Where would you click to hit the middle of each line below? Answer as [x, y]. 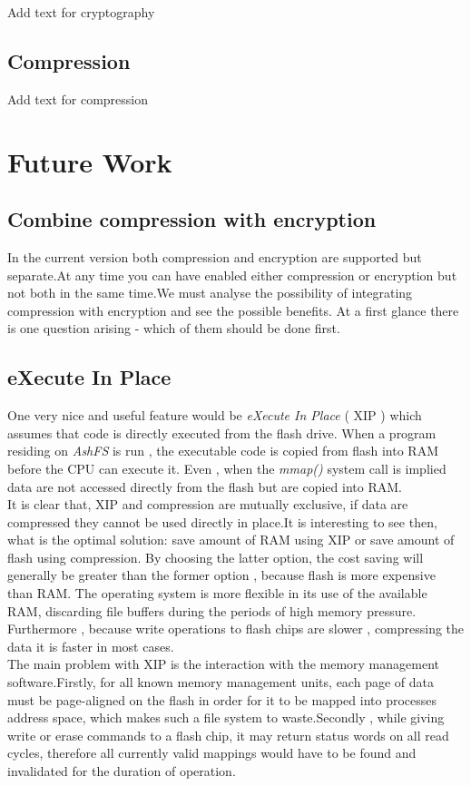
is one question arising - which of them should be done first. [174, 328]
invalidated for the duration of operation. [122, 771]
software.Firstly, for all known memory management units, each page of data [221, 682]
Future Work [90, 161]
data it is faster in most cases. [91, 646]
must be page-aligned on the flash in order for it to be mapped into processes [222, 699]
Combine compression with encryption [192, 219]
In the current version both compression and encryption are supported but [215, 256]
